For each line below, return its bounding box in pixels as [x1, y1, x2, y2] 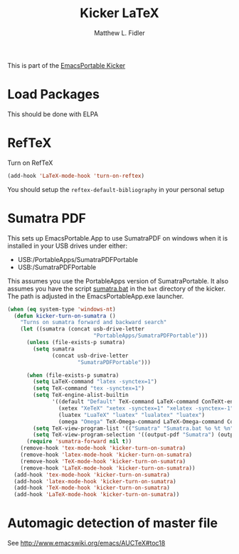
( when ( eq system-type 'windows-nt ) [7, 306, 116, 313]
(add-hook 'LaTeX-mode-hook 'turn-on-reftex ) [7, 172, 144, 179]
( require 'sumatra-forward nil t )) [26, 438, 132, 445]
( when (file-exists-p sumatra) [26, 371, 119, 379]
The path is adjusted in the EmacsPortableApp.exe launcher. [7, 291, 184, 301]
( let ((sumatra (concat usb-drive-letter [20, 326, 144, 333]
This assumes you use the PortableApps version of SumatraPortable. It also [7, 276, 229, 285]
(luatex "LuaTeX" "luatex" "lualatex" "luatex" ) [58, 411, 205, 418]
